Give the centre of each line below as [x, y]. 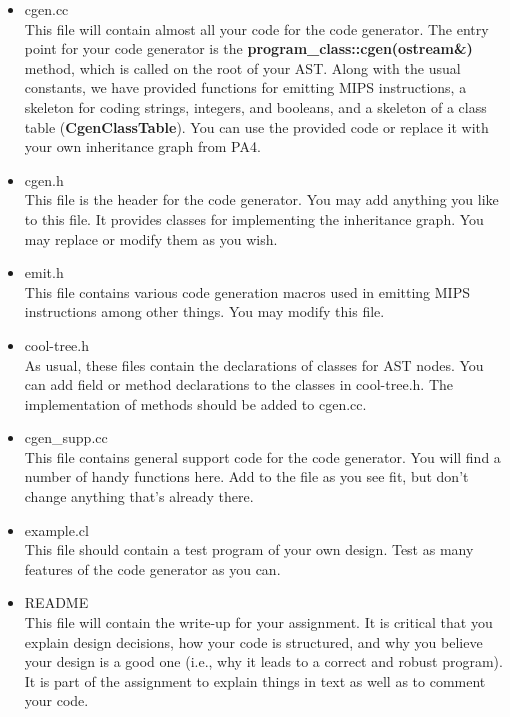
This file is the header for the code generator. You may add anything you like [261, 199]
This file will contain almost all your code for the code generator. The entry [256, 28]
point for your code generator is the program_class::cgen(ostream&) [248, 48]
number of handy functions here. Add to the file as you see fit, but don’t [246, 476]
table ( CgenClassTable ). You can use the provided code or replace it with [256, 126]
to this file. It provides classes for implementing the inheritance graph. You [254, 218]
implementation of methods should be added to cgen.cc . [195, 403]
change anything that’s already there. [139, 496]
